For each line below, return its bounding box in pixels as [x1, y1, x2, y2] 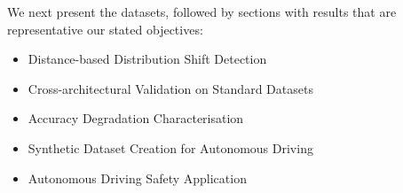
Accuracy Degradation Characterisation [28, 109, 244, 127]
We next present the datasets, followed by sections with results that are [7, 3, 397, 20]
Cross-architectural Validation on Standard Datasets [28, 79, 313, 97]
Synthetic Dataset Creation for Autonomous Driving [28, 138, 313, 157]
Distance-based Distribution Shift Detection [28, 50, 267, 68]
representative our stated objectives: [7, 19, 203, 38]
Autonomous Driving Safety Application [28, 168, 247, 187]
